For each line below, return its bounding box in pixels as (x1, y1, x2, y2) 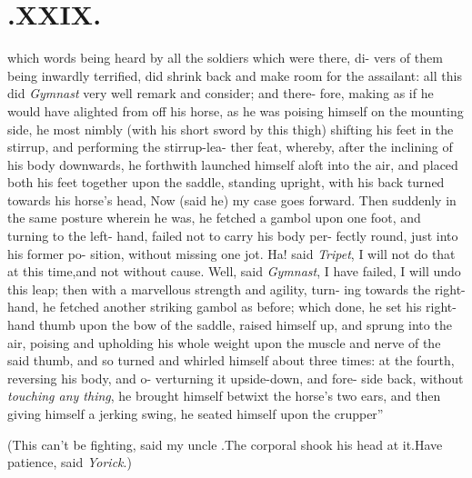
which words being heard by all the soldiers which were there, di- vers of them (7, 48, 443, 67)
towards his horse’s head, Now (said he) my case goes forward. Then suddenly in (7, 190, 457, 209)
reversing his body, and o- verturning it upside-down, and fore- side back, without (7, 368, 464, 387)
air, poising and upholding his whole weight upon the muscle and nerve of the (7, 333, 441, 352)
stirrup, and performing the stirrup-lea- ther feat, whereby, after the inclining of (7, 137, 453, 156)
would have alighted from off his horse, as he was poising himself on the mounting (7, 101, 464, 120)
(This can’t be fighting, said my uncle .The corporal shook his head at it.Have (7, 434, 443, 453)
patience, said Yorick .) (7, 453, 132, 472)
